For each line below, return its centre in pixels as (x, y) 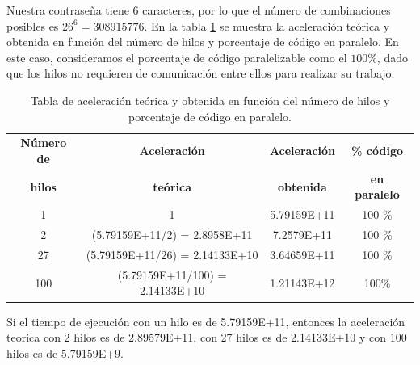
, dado (392, 57)
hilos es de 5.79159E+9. (65, 352)
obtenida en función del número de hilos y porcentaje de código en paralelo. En (203, 42)
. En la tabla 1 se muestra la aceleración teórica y (267, 25)
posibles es (33, 25)
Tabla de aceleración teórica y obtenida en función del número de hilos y (210, 100)
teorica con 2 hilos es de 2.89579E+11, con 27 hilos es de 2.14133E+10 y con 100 (207, 337)
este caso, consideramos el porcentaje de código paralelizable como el (177, 57)
